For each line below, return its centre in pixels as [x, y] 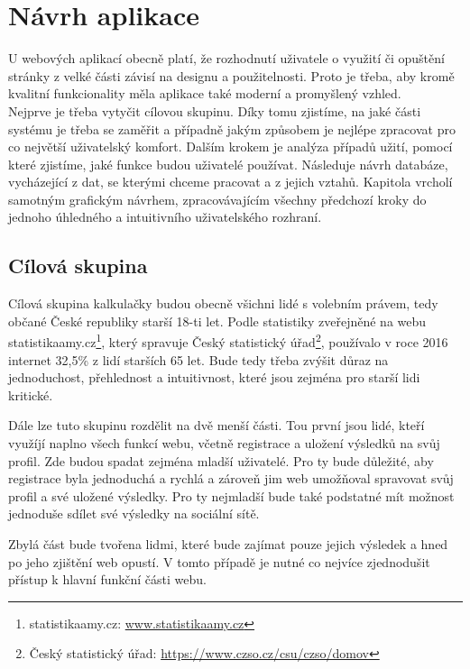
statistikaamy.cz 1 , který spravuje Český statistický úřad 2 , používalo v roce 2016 [228, 341]
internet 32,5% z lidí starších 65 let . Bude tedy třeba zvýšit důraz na [198, 359]
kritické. [31, 394]
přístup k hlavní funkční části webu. [107, 579]
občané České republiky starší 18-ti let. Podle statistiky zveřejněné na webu [217, 321]
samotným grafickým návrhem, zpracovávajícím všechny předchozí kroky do [217, 199]
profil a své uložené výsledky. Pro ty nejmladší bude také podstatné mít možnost [231, 495]
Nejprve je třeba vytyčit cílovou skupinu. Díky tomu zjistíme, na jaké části [215, 110]
